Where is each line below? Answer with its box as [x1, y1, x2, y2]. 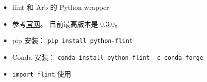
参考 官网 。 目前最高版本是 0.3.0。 [12, 18, 122, 29]
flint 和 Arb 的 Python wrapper [12, 2, 109, 12]
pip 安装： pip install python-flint [12, 35, 133, 45]
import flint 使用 [12, 68, 71, 79]
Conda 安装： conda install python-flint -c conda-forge [12, 51, 204, 62]
